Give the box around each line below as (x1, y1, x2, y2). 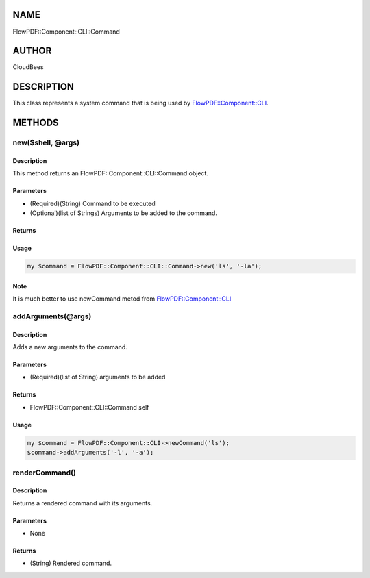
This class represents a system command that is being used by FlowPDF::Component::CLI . (12, 99, 269, 108)
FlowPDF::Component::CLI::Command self (29, 403, 149, 411)
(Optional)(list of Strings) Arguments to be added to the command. (29, 209, 217, 217)
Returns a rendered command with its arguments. (12, 499, 153, 507)
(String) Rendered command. (29, 559, 112, 568)
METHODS (12, 117, 60, 129)
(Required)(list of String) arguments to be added (29, 373, 166, 381)
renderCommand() (12, 468, 77, 477)
